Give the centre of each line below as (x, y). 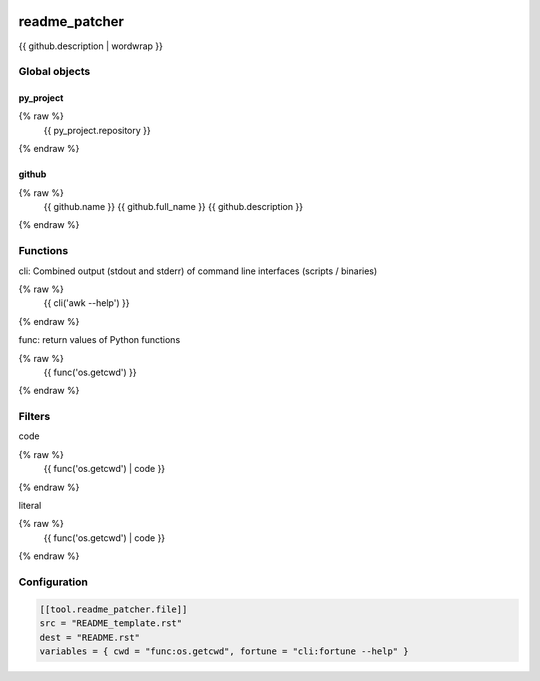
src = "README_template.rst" (111, 623)
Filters (34, 417)
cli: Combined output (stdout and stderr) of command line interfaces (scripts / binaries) (198, 271)
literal (30, 505)
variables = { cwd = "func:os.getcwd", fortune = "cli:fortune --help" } (224, 651)
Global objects (54, 72)
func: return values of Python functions (99, 340)
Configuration (53, 582)
